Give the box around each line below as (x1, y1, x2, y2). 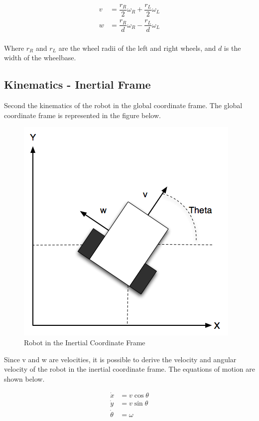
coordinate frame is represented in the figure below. (4, 110, 161, 120)
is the (224, 42, 241, 53)
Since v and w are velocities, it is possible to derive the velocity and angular (4, 354, 237, 364)
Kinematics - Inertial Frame (4, 77, 151, 92)
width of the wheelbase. (4, 52, 76, 63)
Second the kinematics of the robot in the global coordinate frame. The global (4, 100, 243, 111)
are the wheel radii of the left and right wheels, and (58, 42, 216, 53)
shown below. (4, 373, 45, 384)
